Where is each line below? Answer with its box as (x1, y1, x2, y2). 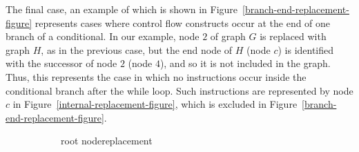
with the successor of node (6, 56, 117, 70)
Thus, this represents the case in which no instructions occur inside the (6, 69, 307, 84)
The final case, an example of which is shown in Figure (6, 2, 238, 16)
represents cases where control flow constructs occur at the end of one (35, 15, 331, 30)
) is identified (278, 42, 334, 57)
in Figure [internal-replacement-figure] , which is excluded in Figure (12, 97, 298, 111)
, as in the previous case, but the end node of (41, 42, 233, 57)
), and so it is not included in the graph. (159, 56, 331, 70)
